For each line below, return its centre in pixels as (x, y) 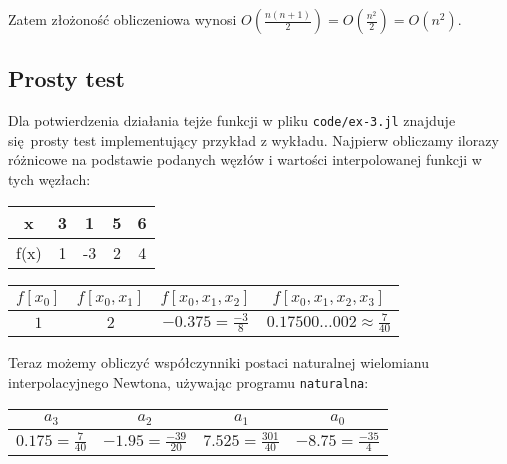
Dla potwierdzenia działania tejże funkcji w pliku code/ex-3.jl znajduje (232, 120)
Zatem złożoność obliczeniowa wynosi (122, 19)
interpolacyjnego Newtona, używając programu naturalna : (188, 382)
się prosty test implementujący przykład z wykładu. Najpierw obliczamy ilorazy (253, 139)
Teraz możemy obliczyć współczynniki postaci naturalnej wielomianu (219, 362)
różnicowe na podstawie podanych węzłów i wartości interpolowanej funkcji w (245, 159)
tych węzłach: (49, 179)
